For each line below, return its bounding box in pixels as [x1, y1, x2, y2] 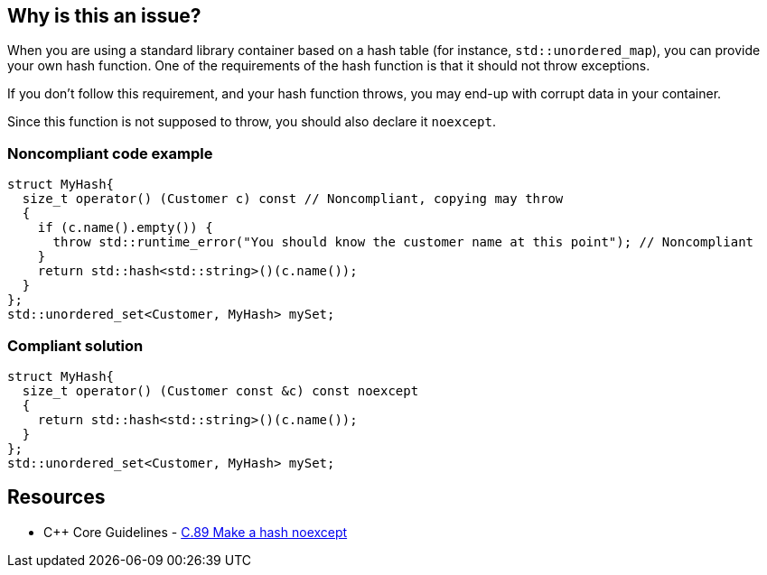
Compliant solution [7, 336, 144, 355]
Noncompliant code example [7, 144, 213, 162]
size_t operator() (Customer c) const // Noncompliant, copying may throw [22, 191, 564, 207]
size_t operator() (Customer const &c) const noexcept [22, 383, 419, 398]
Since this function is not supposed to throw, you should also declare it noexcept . [7, 114, 496, 130]
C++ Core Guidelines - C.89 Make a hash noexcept [43, 524, 348, 540]
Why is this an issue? [7, 5, 201, 27]
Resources [7, 486, 106, 509]
